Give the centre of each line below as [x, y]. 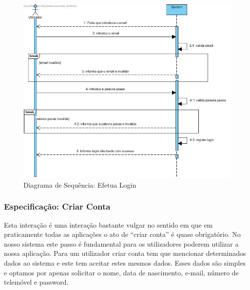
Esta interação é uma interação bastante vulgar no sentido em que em [108, 224]
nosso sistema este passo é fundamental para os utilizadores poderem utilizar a [121, 243]
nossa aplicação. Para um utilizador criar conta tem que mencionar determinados [125, 253]
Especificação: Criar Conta [57, 206]
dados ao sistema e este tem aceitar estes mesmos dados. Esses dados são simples [125, 263]
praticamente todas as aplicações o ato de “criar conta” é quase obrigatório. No [122, 234]
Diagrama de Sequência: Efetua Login [80, 184]
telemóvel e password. [36, 282]
